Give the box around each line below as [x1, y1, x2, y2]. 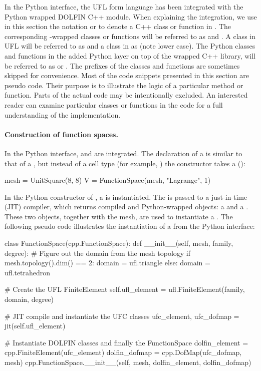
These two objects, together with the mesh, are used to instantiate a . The [5, 211, 233, 221]
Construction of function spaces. [5, 129, 118, 139]
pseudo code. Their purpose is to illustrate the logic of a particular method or [5, 80, 243, 90]
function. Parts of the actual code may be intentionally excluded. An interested [5, 90, 248, 100]
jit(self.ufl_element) [5, 320, 66, 331]
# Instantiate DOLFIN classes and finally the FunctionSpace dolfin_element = [5, 337, 248, 347]
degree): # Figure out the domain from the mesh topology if [5, 247, 190, 258]
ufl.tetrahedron [5, 267, 51, 277]
